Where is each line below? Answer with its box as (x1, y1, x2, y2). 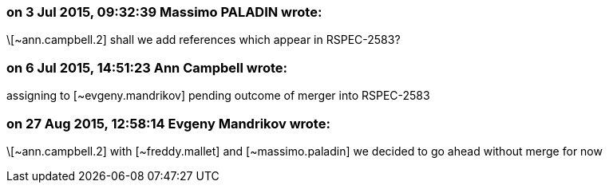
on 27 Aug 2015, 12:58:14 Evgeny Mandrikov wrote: (6, 115, 330, 132)
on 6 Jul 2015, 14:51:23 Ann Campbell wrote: (6, 59, 288, 76)
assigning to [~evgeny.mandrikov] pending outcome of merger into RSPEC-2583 (6, 89, 430, 103)
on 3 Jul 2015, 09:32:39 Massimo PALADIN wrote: (6, 4, 322, 20)
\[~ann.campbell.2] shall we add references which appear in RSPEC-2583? (6, 33, 401, 47)
